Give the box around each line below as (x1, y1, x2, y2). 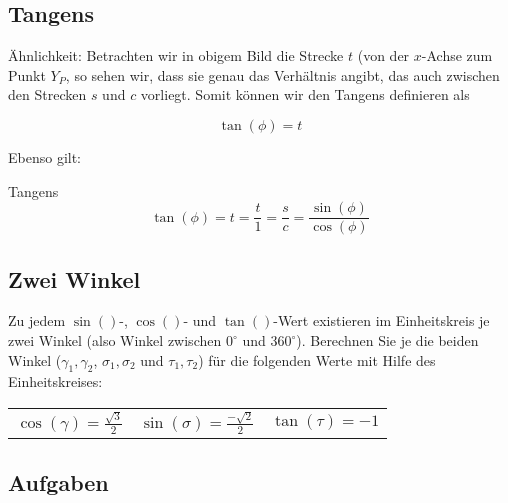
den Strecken (8, 84, 87, 105)
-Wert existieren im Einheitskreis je (273, 310, 490, 331)
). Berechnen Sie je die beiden (296, 330, 479, 351)
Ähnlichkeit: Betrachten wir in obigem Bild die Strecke (8, 45, 344, 66)
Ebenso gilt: (8, 146, 82, 167)
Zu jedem (8, 310, 66, 331)
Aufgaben (8, 467, 109, 498)
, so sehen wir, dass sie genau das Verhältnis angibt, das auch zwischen (65, 64, 500, 85)
